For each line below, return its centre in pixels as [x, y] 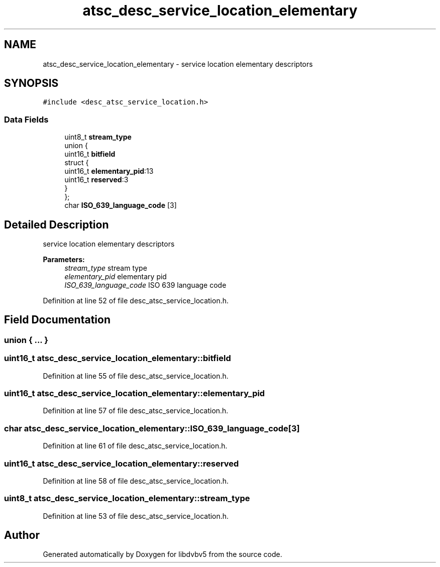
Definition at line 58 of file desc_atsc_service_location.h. [136, 481]
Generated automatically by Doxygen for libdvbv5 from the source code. [162, 554]
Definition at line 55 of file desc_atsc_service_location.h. [136, 376]
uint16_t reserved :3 [96, 180]
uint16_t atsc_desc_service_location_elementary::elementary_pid [135, 393]
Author [22, 535]
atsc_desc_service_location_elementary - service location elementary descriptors [178, 64]
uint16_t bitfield [90, 154]
